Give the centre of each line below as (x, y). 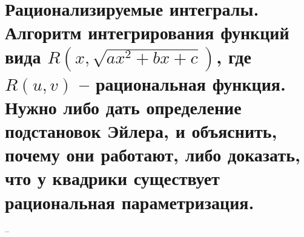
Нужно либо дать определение (123, 107)
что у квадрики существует (112, 178)
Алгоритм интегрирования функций (147, 32)
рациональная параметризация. (130, 202)
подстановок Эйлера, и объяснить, (141, 130)
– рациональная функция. (183, 83)
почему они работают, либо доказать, (153, 154)
